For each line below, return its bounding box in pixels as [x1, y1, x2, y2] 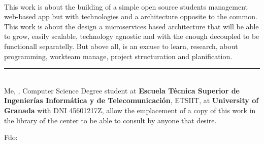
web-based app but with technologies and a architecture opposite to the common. [4, 11, 257, 22]
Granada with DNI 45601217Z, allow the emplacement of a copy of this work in [4, 105, 256, 115]
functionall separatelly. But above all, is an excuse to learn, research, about [4, 40, 238, 51]
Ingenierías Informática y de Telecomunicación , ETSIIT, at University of [4, 95, 259, 106]
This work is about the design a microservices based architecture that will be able [4, 21, 259, 31]
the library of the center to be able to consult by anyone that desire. [4, 115, 217, 125]
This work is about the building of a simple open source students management [4, 1, 248, 12]
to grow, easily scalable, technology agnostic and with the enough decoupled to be [4, 31, 259, 41]
